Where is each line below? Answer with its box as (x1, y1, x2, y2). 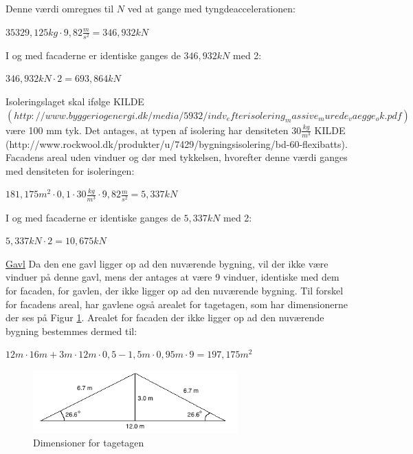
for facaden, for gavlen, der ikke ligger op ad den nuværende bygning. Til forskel (5, 283, 344, 297)
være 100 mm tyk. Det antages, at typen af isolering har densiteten (5, 122, 289, 137)
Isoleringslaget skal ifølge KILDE (5, 94, 144, 108)
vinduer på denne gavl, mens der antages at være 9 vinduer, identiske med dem (5, 270, 339, 284)
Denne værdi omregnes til (5, 1, 114, 15)
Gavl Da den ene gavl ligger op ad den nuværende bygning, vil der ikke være (5, 256, 328, 270)
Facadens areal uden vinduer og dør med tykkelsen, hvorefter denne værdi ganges (5, 150, 348, 164)
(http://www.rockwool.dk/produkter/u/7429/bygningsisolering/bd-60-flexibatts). (5, 136, 348, 151)
